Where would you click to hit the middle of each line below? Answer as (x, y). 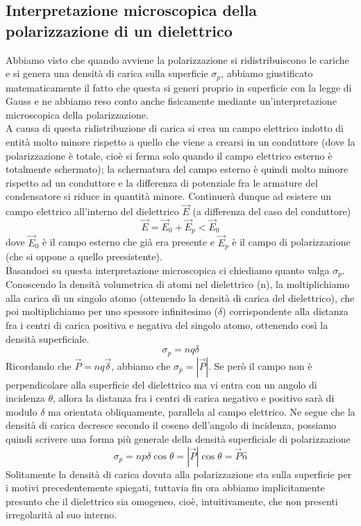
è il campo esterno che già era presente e (128, 242)
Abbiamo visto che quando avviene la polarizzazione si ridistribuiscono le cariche (177, 59)
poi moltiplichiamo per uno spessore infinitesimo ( (112, 311)
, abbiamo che (141, 365)
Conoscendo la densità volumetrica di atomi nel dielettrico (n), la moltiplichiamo (178, 284)
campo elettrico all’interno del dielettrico (92, 211)
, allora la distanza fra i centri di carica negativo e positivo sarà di (194, 398)
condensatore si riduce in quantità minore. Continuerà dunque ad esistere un (169, 196)
